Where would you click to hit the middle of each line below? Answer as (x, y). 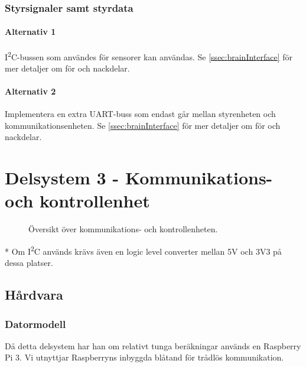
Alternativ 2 (30, 91)
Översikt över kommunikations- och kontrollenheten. (123, 229)
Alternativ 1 (30, 32)
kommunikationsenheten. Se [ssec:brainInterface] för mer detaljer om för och (143, 125)
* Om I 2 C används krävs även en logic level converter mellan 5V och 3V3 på (143, 250)
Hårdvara (34, 295)
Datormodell (35, 324)
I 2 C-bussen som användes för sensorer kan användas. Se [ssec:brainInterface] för (149, 56)
